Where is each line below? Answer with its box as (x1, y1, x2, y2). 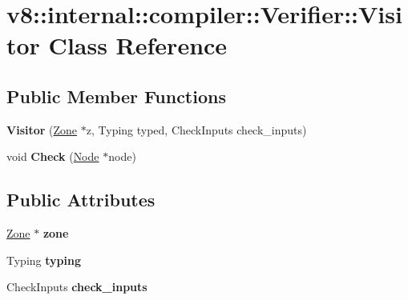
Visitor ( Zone (6, 121, 78, 138)
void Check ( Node (6, 148, 99, 165)
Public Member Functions (6, 83, 226, 108)
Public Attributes (6, 187, 156, 212)
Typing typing (6, 251, 81, 268)
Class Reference (48, 29, 228, 62)
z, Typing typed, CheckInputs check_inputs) (86, 121, 307, 138)
